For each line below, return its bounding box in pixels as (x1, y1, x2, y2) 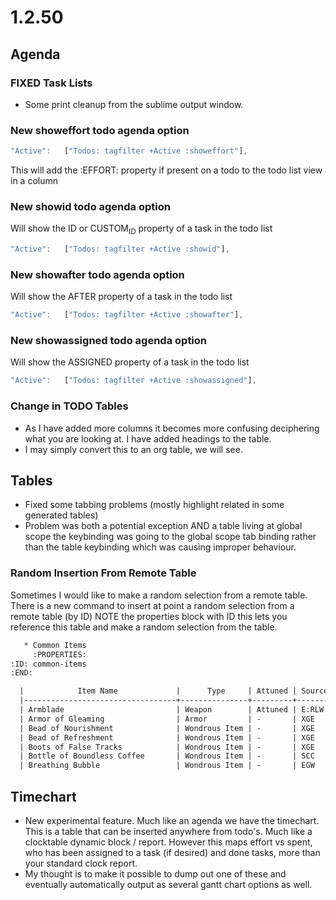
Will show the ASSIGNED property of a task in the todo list (10, 356, 250, 368)
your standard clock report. (24, 857, 138, 869)
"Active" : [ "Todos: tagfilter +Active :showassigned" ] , (10, 376, 257, 386)
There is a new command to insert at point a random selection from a (10, 599, 295, 611)
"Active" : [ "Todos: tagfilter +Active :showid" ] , (10, 244, 230, 255)
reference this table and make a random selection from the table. (10, 621, 278, 633)
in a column (10, 175, 58, 187)
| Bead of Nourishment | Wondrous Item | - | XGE (19, 723, 315, 733)
